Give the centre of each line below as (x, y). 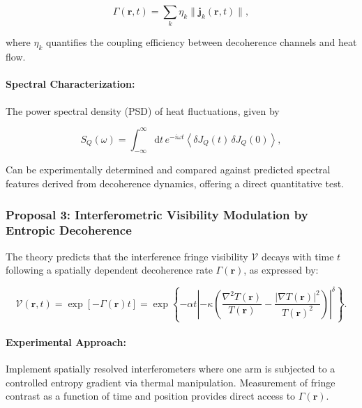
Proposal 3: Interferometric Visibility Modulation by (157, 214)
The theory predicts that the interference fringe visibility (127, 256)
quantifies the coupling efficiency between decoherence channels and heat (202, 42)
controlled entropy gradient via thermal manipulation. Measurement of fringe (171, 382)
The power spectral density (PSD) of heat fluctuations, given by (143, 110)
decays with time (297, 256)
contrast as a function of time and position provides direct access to (151, 396)
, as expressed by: (281, 270)
